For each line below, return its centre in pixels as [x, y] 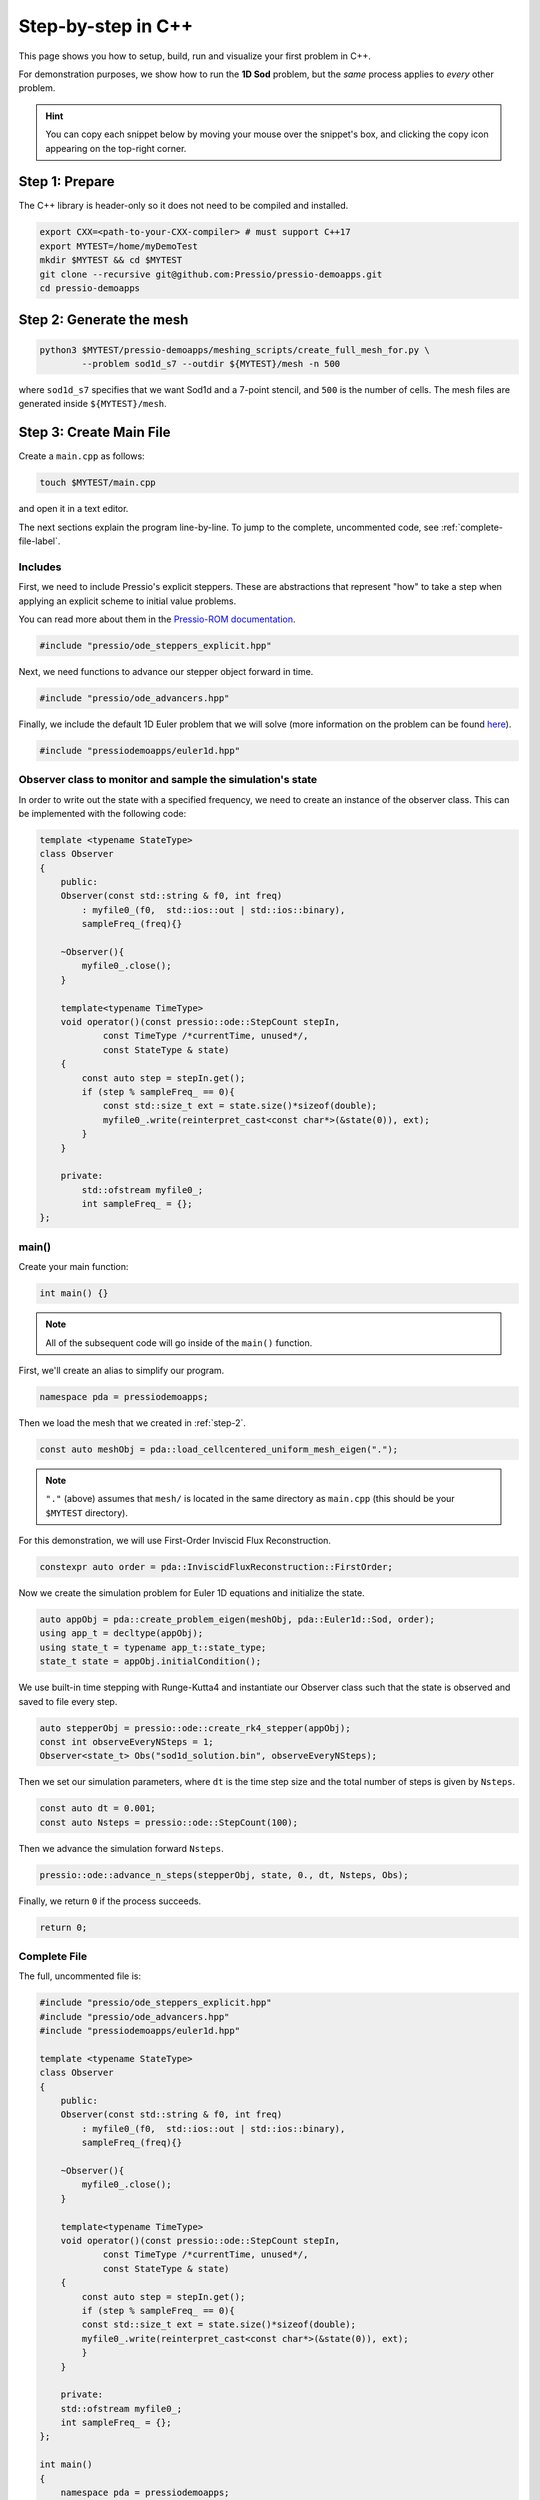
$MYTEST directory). [87, 1512]
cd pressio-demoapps [89, 288]
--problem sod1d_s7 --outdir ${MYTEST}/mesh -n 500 [211, 363]
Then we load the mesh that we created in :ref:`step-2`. [132, 1422]
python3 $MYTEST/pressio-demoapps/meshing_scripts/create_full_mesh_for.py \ [234, 349]
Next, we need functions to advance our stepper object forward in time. [166, 671]
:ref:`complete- [472, 527]
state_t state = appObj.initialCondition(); [150, 1661]
